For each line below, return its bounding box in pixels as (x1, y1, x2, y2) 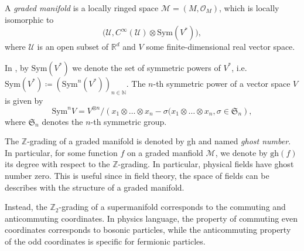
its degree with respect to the (5, 158, 110, 170)
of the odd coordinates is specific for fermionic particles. (5, 235, 206, 247)
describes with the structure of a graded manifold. (5, 181, 185, 193)
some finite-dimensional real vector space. (146, 40, 295, 53)
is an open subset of (37, 40, 109, 53)
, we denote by (215, 146, 268, 158)
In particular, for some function (5, 146, 118, 158)
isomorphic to (5, 13, 54, 25)
